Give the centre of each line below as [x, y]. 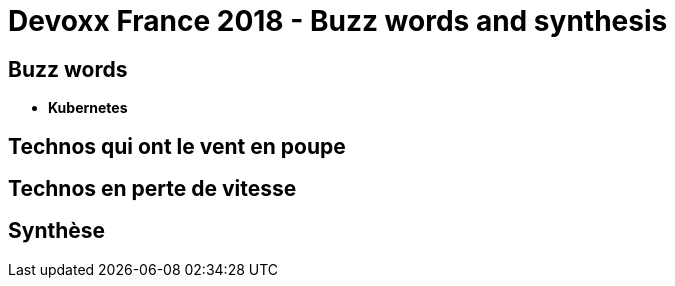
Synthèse [57, 231]
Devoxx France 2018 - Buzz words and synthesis [338, 21]
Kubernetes [88, 108]
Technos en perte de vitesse [152, 189]
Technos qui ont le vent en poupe [177, 146]
